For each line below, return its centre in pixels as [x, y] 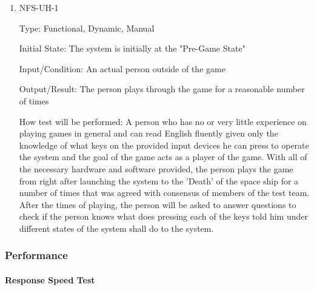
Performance [36, 255]
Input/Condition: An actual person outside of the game [122, 68]
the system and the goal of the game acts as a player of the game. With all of [163, 157]
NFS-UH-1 [39, 7]
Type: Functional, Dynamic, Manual [87, 28]
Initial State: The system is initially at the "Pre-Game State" [132, 48]
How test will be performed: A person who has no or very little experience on [163, 121]
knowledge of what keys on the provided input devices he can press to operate [164, 145]
